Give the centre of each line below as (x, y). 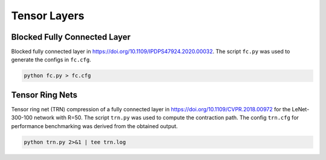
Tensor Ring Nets (44, 95)
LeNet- (301, 109)
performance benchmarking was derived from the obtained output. (94, 126)
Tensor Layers (48, 16)
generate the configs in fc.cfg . (51, 60)
